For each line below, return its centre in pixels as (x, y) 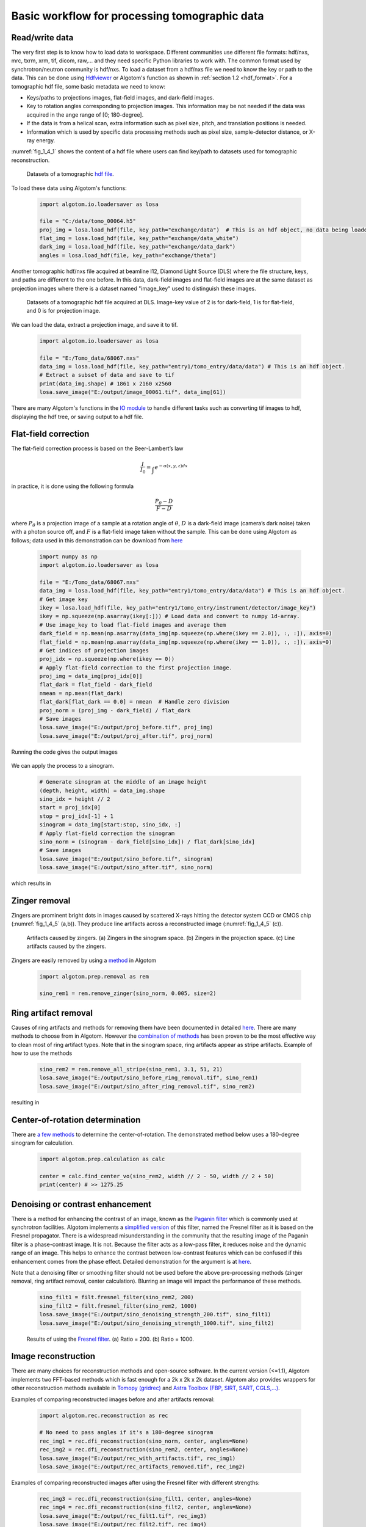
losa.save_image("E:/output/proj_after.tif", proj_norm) (126, 736)
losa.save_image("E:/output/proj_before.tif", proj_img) (126, 727)
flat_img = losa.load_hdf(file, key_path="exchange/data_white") (139, 239)
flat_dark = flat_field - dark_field (96, 685)
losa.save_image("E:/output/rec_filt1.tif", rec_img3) (123, 1516)
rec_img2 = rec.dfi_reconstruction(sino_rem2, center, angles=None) (144, 1450)
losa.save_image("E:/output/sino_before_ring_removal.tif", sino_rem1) (149, 1078)
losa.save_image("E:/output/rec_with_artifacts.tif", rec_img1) (138, 1458)
